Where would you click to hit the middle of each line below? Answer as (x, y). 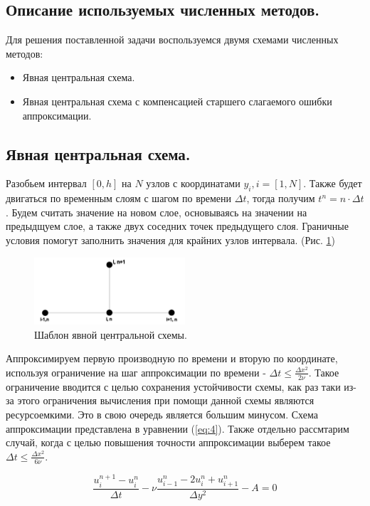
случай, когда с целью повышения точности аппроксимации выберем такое (168, 442)
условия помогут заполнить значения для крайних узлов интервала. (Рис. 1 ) (170, 239)
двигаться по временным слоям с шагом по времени (119, 198)
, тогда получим (281, 198)
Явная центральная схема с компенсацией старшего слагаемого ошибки (177, 101)
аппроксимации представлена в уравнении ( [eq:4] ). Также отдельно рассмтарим (178, 428)
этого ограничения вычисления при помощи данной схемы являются (166, 400)
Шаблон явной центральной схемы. (111, 334)
